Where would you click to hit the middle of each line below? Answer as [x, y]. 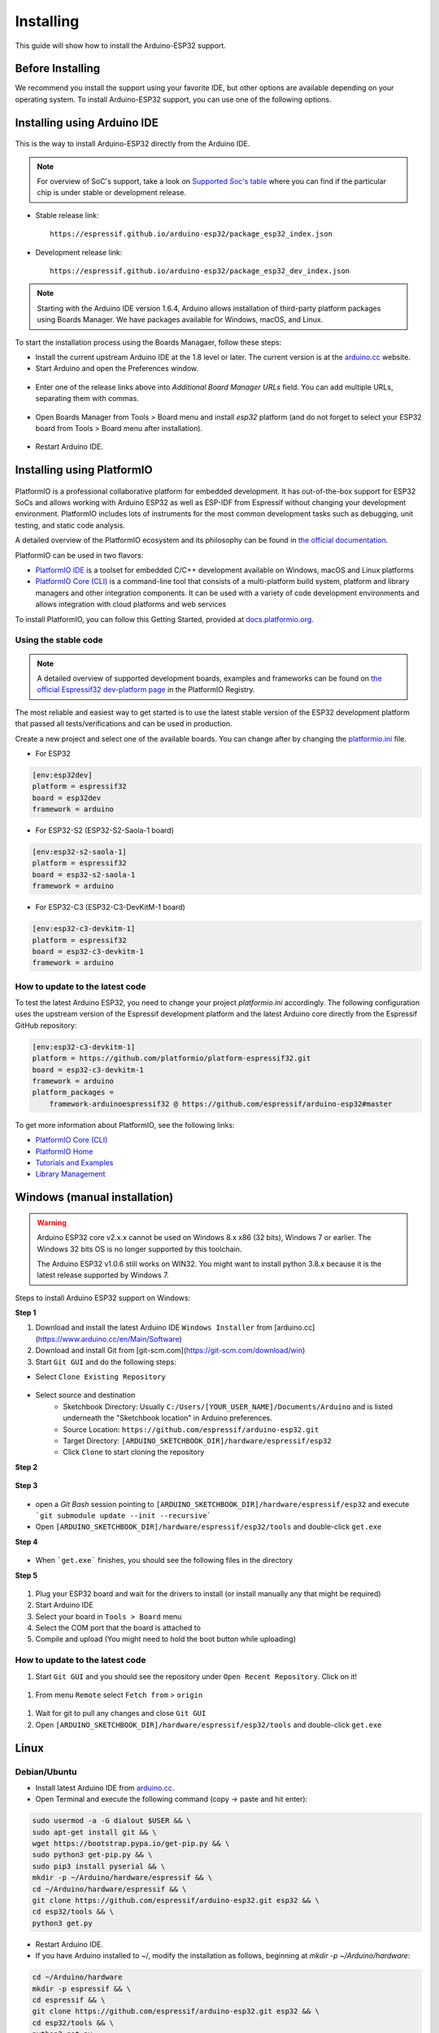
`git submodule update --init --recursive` [123, 1515]
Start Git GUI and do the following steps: [106, 1361]
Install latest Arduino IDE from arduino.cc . [105, 1787]
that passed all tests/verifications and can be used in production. [124, 724]
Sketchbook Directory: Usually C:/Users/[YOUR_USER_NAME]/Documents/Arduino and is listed [228, 1406]
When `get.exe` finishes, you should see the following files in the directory [164, 1561]
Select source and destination [85, 1395]
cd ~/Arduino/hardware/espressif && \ [109, 1889]
